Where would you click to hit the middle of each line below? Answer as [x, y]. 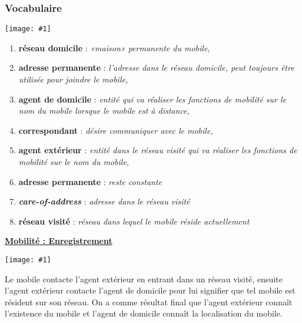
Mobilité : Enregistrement [59, 241]
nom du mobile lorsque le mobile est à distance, [104, 111]
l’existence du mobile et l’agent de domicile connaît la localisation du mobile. [144, 313]
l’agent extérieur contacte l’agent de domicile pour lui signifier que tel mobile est [150, 290]
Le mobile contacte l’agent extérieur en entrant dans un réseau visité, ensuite [144, 278]
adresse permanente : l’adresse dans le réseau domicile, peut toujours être [156, 67]
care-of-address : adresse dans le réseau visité [104, 201]
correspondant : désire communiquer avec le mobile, [116, 130]
